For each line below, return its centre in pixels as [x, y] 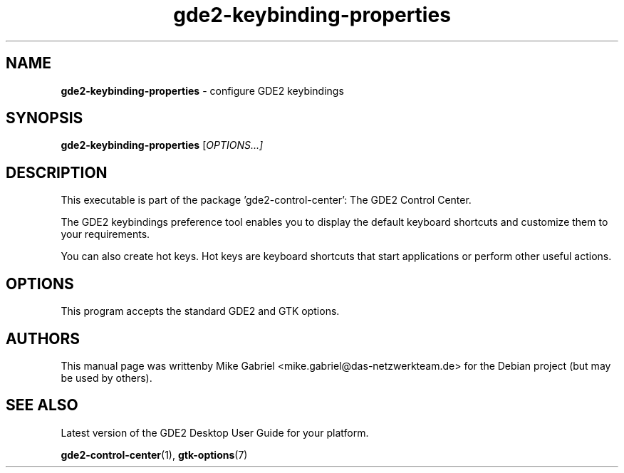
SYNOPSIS [45, 118]
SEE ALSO [42, 405]
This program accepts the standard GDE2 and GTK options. [200, 311]
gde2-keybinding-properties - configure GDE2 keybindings [202, 90]
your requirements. [105, 234]
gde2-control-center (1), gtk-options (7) [154, 454]
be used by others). [106, 378]
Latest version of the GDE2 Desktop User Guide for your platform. [215, 432]
